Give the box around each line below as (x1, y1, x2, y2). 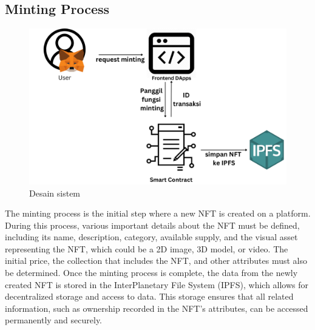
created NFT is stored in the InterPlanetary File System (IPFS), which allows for (5, 278, 309, 291)
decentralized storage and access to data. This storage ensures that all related (5, 290, 294, 303)
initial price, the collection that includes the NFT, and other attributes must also (5, 254, 308, 267)
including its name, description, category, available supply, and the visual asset (5, 231, 298, 243)
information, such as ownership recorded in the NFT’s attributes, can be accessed (5, 301, 308, 314)
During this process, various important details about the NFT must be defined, (5, 218, 300, 231)
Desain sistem (29, 186, 81, 199)
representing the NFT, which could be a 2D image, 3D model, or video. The (5, 242, 288, 255)
